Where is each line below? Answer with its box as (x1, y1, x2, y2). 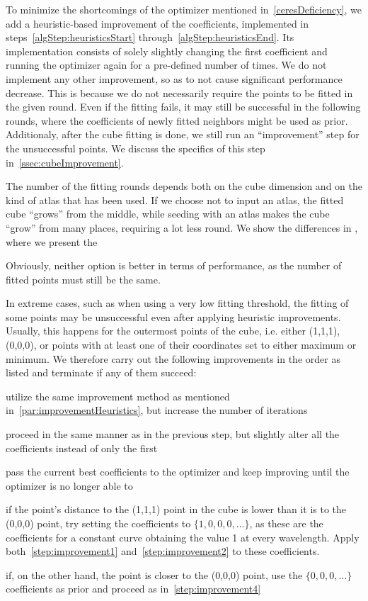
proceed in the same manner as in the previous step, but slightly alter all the (6, 427, 340, 442)
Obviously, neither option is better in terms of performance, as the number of (6, 258, 342, 273)
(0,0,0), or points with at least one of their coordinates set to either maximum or (6, 337, 357, 352)
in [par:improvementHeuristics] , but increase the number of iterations (6, 403, 308, 417)
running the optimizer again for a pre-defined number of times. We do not (6, 57, 327, 72)
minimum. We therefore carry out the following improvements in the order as (6, 351, 340, 366)
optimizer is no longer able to (6, 478, 133, 493)
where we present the (6, 234, 98, 249)
